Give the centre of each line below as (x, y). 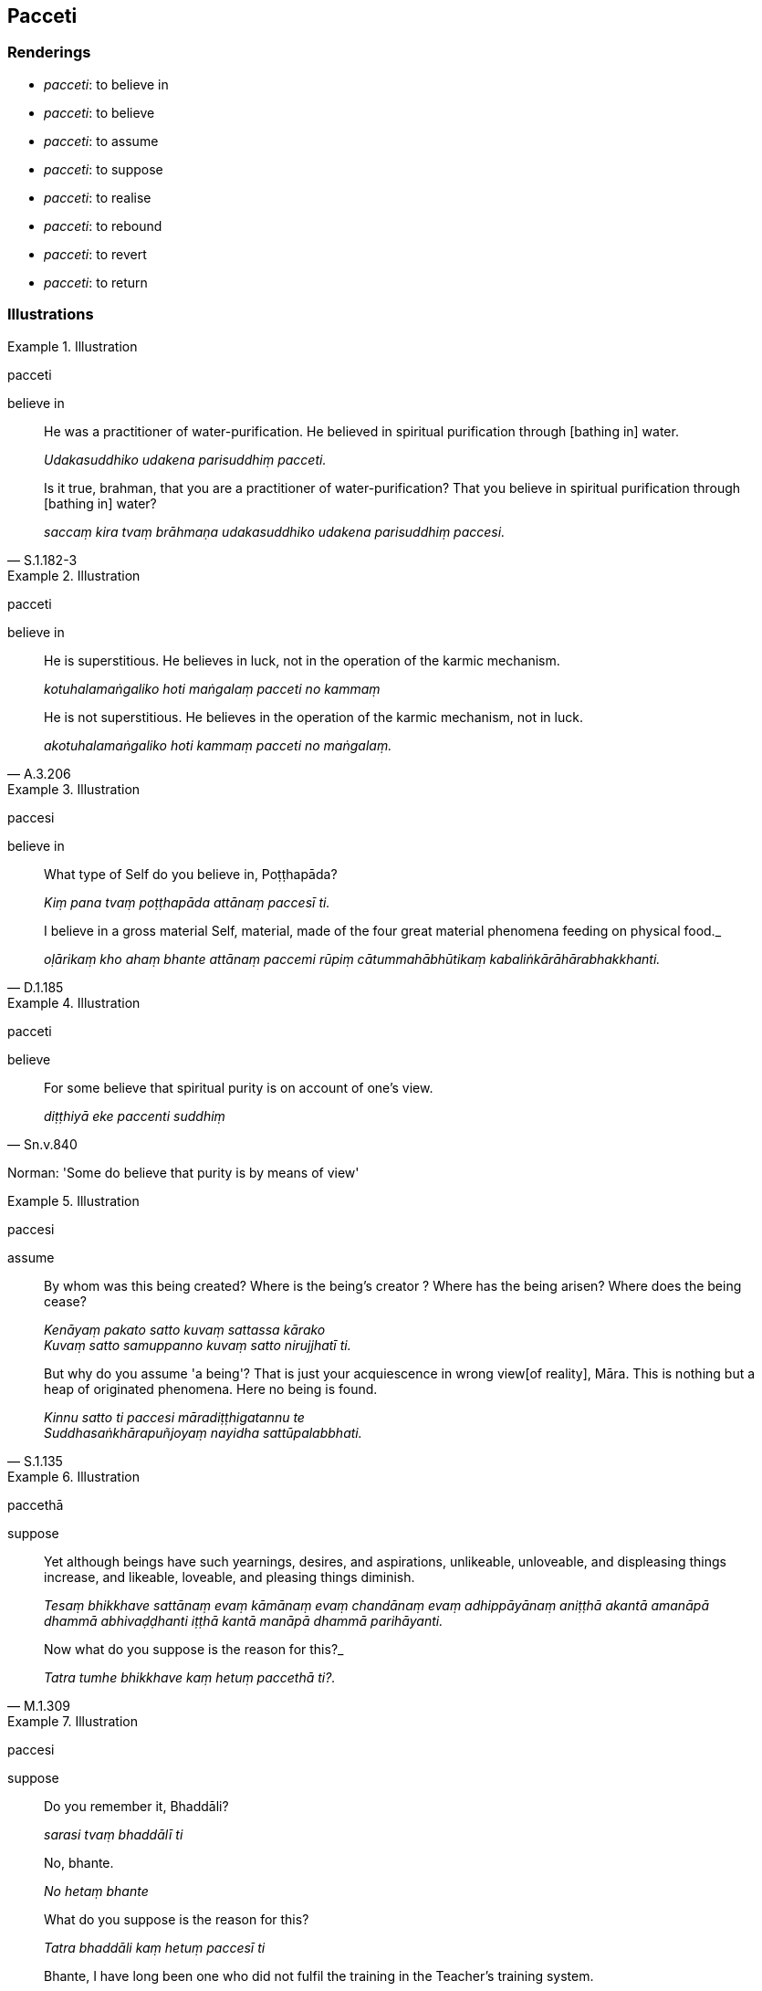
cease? (65, 1301)
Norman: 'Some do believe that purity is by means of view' (183, 1172)
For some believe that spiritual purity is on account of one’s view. (239, 1087)
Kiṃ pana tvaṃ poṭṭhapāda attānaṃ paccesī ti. (187, 902)
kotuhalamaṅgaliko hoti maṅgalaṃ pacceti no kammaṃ (212, 688)
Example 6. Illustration (73, 1476)
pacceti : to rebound (103, 225)
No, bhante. (79, 1862)
